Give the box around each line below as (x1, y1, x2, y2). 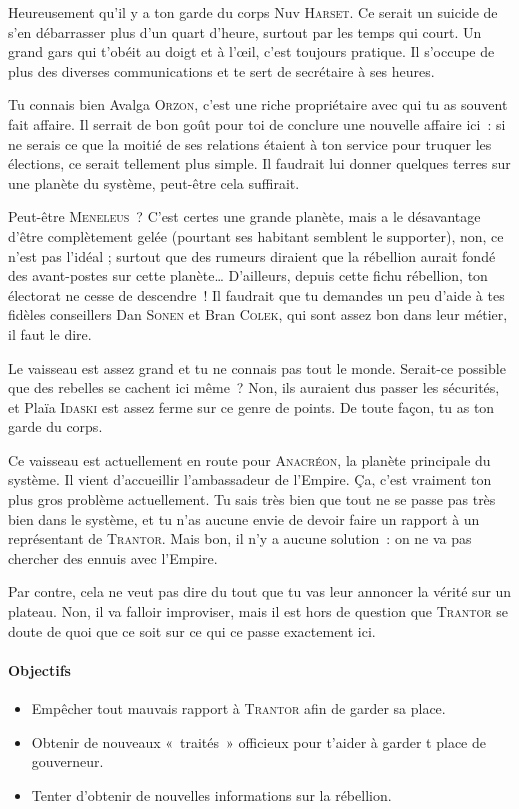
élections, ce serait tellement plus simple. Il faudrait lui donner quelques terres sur (8, 153, 511, 174)
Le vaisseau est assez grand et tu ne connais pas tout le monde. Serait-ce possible (8, 357, 506, 378)
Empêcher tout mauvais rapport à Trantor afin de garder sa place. (31, 698, 446, 719)
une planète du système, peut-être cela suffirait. (8, 172, 300, 193)
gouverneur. (31, 751, 104, 772)
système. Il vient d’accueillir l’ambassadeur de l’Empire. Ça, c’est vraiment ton (8, 469, 492, 490)
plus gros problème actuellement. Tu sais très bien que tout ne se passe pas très (8, 489, 496, 510)
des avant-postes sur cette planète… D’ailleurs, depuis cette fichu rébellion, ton (8, 265, 488, 286)
